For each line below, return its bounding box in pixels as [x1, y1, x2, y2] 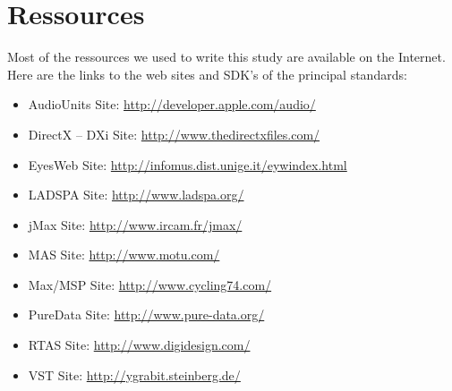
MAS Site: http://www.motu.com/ [28, 245, 220, 264]
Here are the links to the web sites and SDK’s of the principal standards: [7, 64, 407, 83]
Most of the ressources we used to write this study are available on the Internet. [7, 47, 446, 66]
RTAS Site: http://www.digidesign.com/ [28, 336, 251, 354]
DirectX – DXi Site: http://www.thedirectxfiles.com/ [28, 124, 320, 143]
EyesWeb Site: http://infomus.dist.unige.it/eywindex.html [28, 155, 347, 174]
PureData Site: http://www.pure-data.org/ [28, 305, 265, 324]
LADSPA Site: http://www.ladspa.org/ [28, 185, 244, 204]
